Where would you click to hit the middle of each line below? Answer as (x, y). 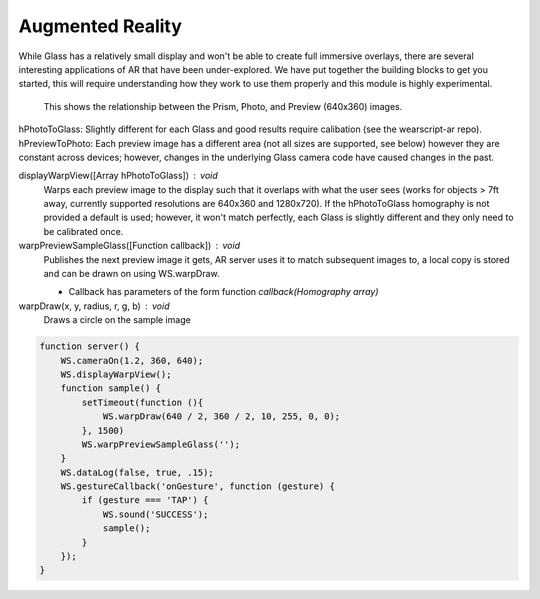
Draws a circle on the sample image (117, 320)
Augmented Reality (100, 26)
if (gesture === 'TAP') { (145, 500)
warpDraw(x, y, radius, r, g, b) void (94, 306)
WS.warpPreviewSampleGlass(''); (160, 444)
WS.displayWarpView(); (116, 374)
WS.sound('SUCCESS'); (155, 514)
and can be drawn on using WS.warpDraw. (131, 274)
